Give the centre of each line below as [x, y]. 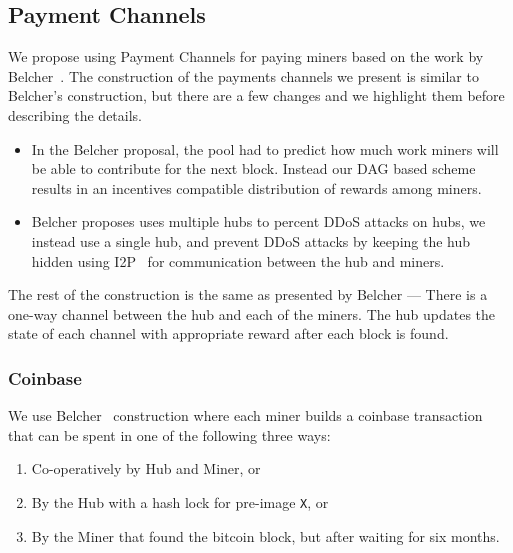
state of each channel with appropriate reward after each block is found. [228, 333]
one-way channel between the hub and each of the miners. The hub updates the [252, 313]
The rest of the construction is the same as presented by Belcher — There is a [248, 294]
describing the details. [75, 114]
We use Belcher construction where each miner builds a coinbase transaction [245, 415]
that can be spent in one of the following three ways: [169, 434]
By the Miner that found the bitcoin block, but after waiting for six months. [265, 535]
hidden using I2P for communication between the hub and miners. [238, 260]
